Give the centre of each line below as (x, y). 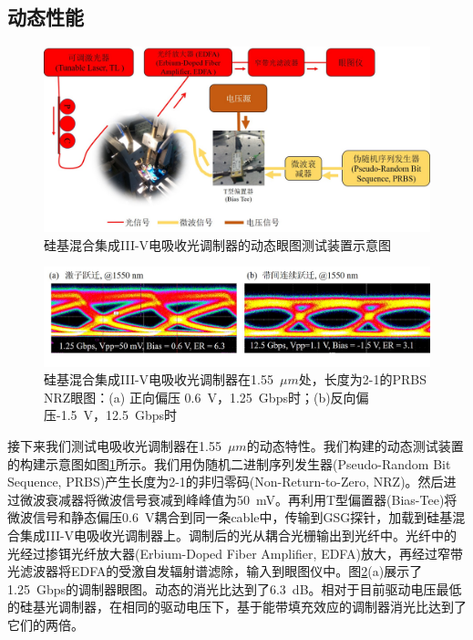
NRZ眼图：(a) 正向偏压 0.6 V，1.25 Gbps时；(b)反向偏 (206, 397)
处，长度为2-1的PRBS (362, 379)
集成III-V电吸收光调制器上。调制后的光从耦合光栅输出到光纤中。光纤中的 (238, 535)
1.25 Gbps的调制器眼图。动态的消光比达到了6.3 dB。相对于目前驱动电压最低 (235, 588)
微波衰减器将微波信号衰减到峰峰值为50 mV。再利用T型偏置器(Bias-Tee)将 (238, 499)
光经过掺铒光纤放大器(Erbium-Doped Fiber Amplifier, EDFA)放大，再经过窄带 (235, 553)
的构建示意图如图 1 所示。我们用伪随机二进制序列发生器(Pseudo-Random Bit (229, 463)
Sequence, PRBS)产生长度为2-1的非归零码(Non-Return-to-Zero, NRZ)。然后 (226, 482)
